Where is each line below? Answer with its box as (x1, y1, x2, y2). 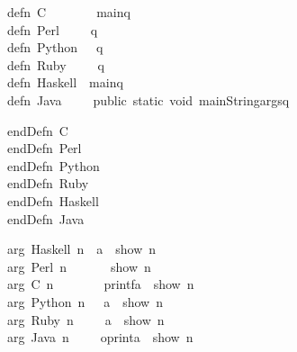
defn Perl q (6, 20, 98, 39)
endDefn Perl (6, 139, 82, 158)
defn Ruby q (6, 55, 104, 74)
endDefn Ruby (6, 174, 89, 193)
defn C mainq (6, 3, 130, 21)
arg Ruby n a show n (6, 310, 165, 329)
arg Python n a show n (6, 292, 164, 311)
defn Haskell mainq (6, 73, 123, 92)
